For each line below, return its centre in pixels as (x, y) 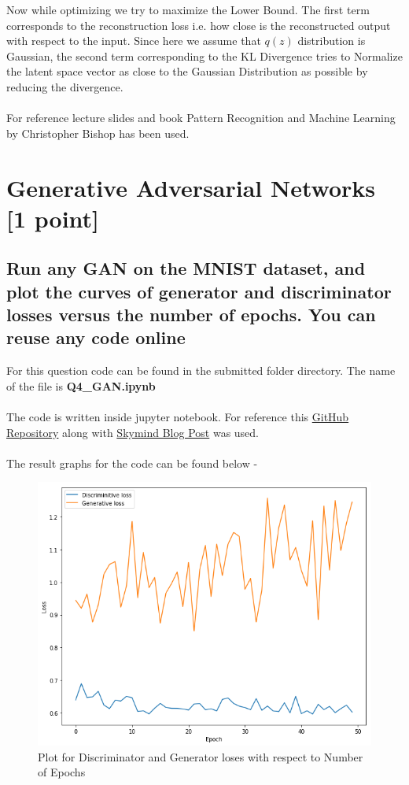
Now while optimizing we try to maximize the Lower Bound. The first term (188, 9)
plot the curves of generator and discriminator (199, 291)
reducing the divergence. (65, 86)
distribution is (332, 41)
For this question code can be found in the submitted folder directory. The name (201, 370)
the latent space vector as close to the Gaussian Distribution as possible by (187, 71)
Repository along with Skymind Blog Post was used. (133, 432)
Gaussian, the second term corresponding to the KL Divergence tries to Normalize (204, 56)
